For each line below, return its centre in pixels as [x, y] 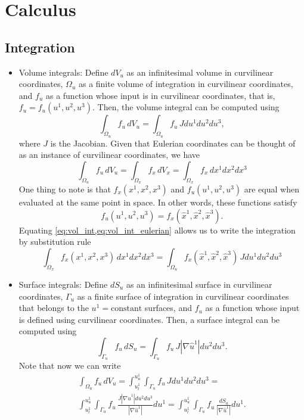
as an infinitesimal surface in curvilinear [199, 284]
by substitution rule [55, 242]
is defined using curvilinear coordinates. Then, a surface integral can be [149, 319]
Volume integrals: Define [63, 72]
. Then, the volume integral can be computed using [186, 107]
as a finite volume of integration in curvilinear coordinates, [186, 84]
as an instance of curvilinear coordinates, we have [109, 155]
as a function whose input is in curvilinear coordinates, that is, [160, 95]
